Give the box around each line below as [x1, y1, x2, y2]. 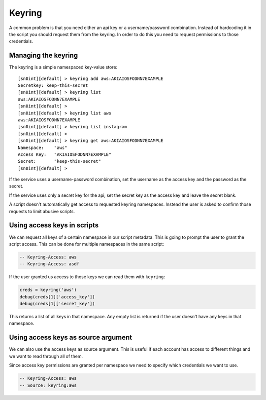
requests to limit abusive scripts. [9, 208, 75, 214]
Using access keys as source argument [9, 333, 133, 342]
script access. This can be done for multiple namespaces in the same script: [9, 241, 165, 247]
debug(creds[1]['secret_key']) [19, 301, 96, 307]
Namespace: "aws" [18, 145, 67, 150]
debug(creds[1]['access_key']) [19, 294, 96, 299]
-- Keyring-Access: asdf [19, 261, 80, 267]
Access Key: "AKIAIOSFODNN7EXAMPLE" [18, 151, 112, 157]
